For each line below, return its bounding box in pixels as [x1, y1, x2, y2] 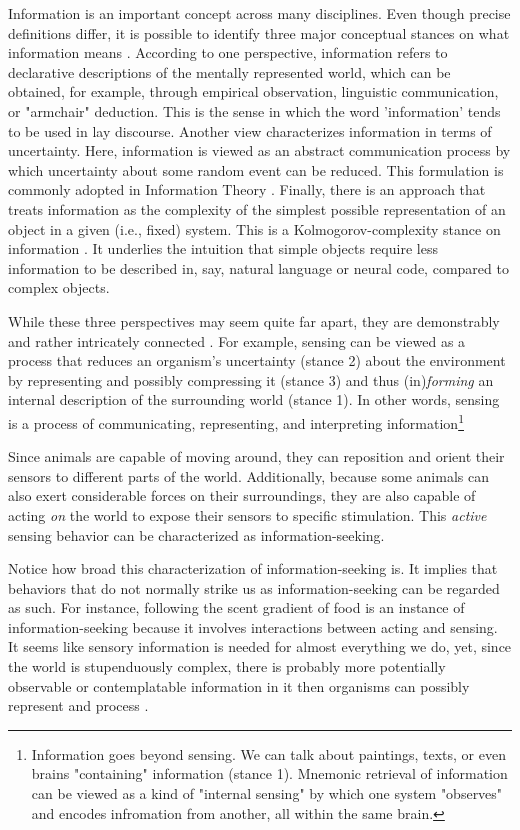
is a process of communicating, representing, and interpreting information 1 [8, 409, 464, 433]
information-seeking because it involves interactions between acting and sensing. [8, 616, 498, 637]
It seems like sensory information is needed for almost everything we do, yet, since [8, 636, 512, 657]
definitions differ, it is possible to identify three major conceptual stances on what [8, 22, 510, 43]
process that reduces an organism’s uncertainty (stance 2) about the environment [8, 350, 506, 371]
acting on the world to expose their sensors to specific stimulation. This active [8, 504, 487, 525]
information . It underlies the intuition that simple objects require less [8, 238, 438, 259]
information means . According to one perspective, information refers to [8, 42, 448, 63]
